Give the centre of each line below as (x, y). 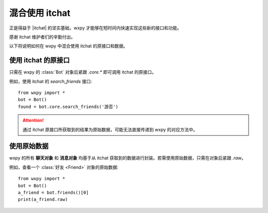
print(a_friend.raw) (43, 200)
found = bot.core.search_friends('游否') (68, 106)
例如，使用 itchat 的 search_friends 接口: (51, 81)
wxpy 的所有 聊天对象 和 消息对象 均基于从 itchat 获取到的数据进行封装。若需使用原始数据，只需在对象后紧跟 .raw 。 (128, 158)
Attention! (33, 120)
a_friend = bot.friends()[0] (53, 193)
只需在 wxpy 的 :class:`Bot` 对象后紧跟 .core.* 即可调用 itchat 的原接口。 (83, 72)
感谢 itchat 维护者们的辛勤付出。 (42, 37)
